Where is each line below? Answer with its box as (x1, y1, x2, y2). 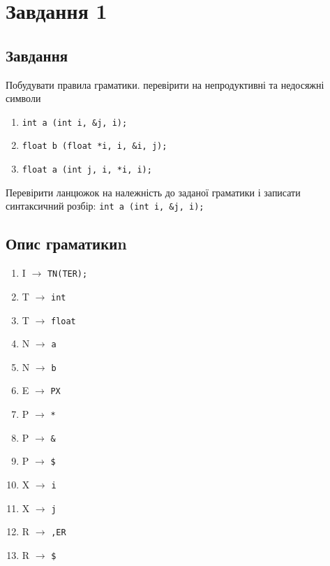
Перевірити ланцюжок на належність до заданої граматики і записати (6, 184, 301, 199)
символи (6, 91, 41, 106)
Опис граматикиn (6, 233, 127, 254)
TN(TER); (47, 269, 88, 280)
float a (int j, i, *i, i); (22, 165, 152, 175)
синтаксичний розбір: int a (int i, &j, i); (6, 198, 204, 213)
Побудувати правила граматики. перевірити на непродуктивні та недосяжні (6, 77, 324, 92)
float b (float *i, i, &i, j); (22, 141, 167, 152)
